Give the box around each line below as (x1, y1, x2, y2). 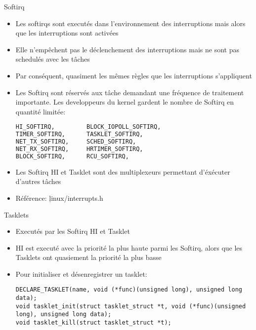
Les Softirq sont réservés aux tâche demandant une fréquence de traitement (15, 87, 244, 97)
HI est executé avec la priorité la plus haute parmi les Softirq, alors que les (15, 242, 243, 253)
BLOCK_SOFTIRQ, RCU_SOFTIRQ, (15, 152, 129, 160)
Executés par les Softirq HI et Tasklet (15, 226, 130, 236)
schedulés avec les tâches (15, 54, 90, 64)
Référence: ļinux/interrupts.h (15, 192, 103, 203)
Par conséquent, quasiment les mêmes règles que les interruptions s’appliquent (15, 70, 252, 80)
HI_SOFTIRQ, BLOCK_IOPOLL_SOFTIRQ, (15, 123, 161, 131)
